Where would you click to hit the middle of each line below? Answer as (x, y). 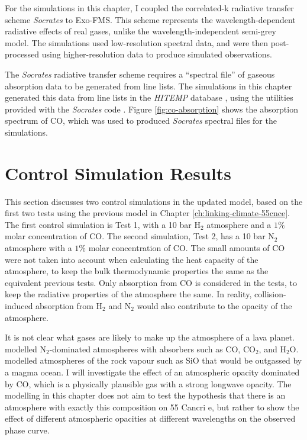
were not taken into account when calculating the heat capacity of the (132, 259)
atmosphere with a (38, 248)
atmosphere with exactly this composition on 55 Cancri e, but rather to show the (152, 407)
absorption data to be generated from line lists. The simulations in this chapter (148, 86)
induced (19, 306)
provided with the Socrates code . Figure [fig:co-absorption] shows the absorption (151, 109)
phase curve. (27, 430)
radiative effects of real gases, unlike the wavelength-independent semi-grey (140, 31)
